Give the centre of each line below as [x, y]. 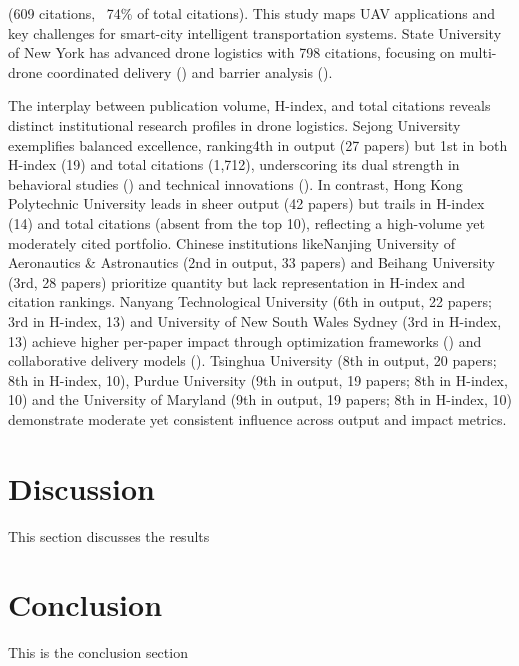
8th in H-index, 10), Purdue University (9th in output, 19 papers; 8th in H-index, [258, 379]
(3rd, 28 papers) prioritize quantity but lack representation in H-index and [237, 281]
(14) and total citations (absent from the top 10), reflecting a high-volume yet [247, 222]
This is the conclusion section [98, 652]
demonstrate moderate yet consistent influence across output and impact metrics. [257, 418]
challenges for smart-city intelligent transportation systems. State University [267, 32]
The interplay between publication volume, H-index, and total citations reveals [249, 105]
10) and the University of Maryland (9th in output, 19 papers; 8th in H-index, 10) [260, 399]
